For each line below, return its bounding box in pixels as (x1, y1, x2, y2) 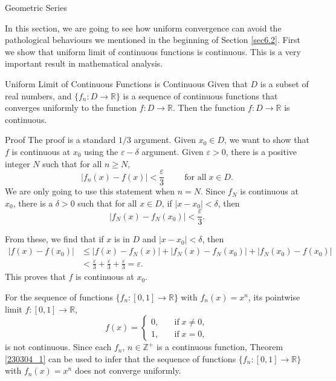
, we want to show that (224, 133, 309, 146)
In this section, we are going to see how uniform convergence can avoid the (5, 21, 282, 34)
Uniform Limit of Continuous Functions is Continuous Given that (5, 77, 248, 90)
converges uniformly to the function (5, 101, 137, 114)
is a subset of (260, 77, 309, 90)
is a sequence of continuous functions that (123, 89, 278, 102)
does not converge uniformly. (74, 364, 181, 377)
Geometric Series (5, 1, 67, 13)
